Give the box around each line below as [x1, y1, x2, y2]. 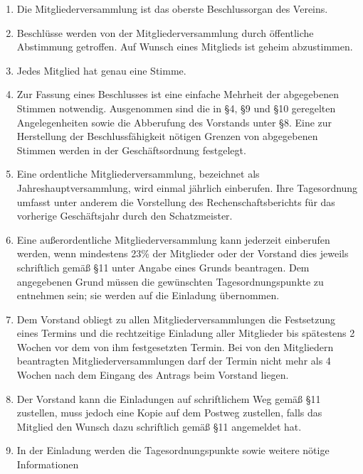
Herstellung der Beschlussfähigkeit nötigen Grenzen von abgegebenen [16, 129, 318, 144]
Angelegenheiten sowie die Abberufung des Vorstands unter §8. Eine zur [16, 114, 332, 129]
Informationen [16, 457, 79, 472]
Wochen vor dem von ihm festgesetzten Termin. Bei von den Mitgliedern [16, 339, 334, 354]
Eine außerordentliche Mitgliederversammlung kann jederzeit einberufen [16, 232, 330, 247]
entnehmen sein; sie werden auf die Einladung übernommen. [16, 288, 280, 303]
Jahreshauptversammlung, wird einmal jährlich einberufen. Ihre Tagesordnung [16, 180, 358, 195]
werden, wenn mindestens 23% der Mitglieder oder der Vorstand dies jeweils [16, 246, 349, 261]
